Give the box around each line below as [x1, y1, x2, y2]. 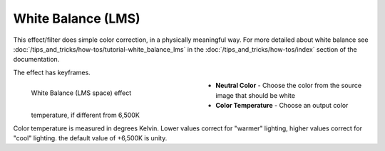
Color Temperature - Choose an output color [215, 101, 349, 109]
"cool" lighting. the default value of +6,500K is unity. [13, 134, 168, 142]
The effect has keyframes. [13, 68, 91, 77]
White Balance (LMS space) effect [31, 89, 132, 97]
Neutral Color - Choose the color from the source [215, 82, 362, 90]
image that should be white [215, 91, 296, 99]
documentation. [13, 55, 60, 64]
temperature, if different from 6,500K [31, 111, 140, 120]
